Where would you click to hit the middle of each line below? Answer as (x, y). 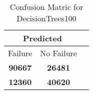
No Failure (58, 53)
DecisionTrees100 (46, 18)
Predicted (42, 38)
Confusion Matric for (46, 7)
